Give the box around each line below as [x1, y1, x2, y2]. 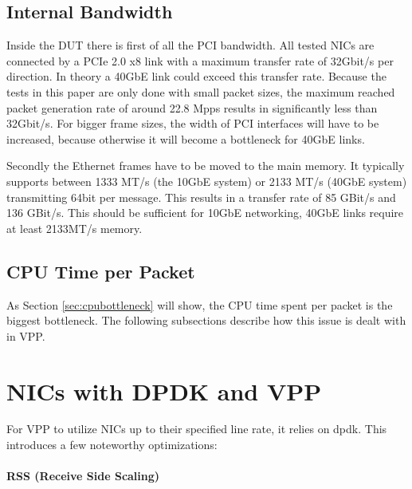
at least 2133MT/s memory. [6, 219, 143, 236]
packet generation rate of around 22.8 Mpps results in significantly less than [6, 99, 378, 116]
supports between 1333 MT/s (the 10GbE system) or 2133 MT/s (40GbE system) [6, 172, 407, 189]
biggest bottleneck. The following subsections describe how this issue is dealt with [6, 312, 406, 329]
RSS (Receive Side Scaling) [6, 467, 160, 484]
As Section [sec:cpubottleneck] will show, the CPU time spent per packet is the [6, 296, 393, 313]
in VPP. [6, 327, 45, 344]
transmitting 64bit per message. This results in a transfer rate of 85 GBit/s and [6, 188, 396, 205]
